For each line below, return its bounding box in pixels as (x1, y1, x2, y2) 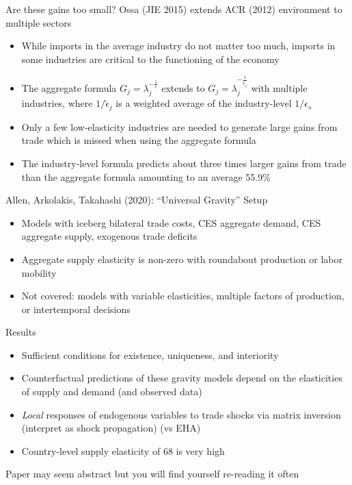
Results (5, 325, 36, 339)
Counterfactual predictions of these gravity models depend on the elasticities (21, 371, 342, 385)
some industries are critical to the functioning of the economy (21, 51, 280, 66)
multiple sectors (5, 15, 72, 29)
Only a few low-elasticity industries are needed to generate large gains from (21, 119, 338, 134)
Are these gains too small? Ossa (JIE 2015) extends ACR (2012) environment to (5, 2, 342, 16)
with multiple (251, 80, 308, 95)
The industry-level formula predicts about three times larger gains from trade (21, 156, 347, 170)
